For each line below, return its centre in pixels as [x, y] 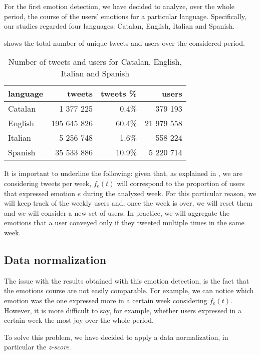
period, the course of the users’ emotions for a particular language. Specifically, [125, 16]
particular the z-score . [38, 347]
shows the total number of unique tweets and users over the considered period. [124, 42]
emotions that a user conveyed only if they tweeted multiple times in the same [124, 223]
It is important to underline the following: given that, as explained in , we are [123, 173]
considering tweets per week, [48, 183]
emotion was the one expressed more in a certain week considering [106, 300]
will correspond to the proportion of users [181, 183]
